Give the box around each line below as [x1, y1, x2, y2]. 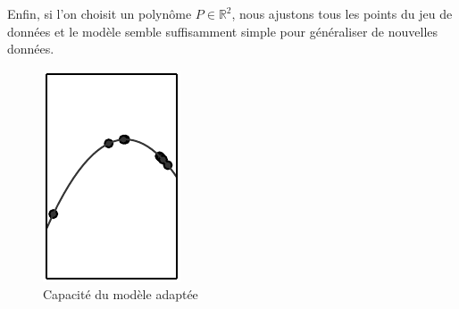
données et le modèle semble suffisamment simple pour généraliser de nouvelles [7, 21, 438, 40]
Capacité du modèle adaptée [43, 285, 198, 304]
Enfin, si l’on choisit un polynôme [7, 4, 192, 22]
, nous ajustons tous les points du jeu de [231, 4, 453, 22]
